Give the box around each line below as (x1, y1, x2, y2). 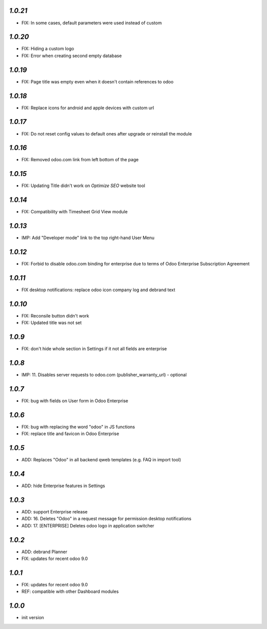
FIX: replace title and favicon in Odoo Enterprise (21, 431, 120, 437)
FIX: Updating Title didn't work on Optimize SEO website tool (21, 183, 145, 189)
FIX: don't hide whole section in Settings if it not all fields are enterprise (21, 346, 167, 352)
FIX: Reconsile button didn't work (21, 313, 89, 318)
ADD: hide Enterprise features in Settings (21, 483, 105, 489)
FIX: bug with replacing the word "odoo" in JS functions (21, 424, 135, 430)
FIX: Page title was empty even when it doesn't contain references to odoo (21, 78, 174, 84)
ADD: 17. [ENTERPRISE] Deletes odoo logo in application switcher (21, 522, 154, 528)
